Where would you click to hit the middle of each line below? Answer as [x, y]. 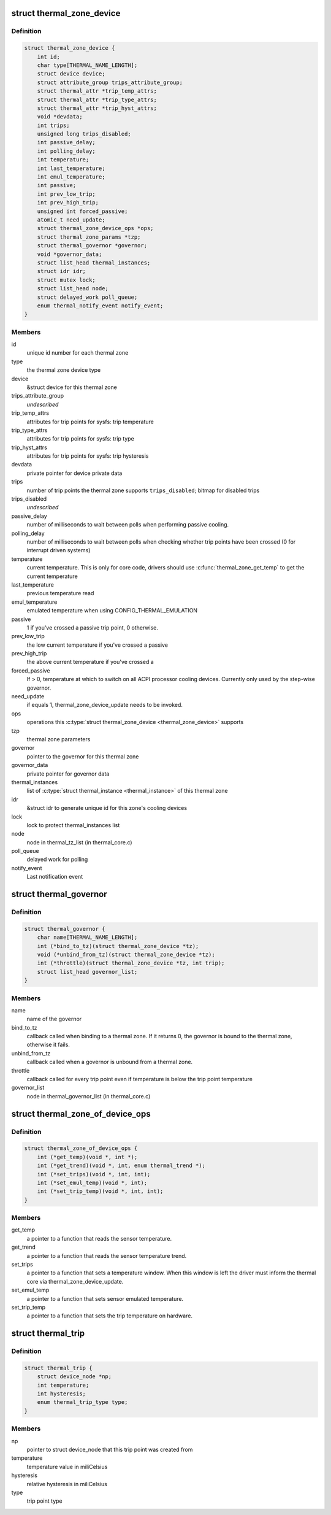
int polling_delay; [67, 151]
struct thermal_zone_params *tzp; [89, 237]
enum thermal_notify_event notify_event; [100, 306]
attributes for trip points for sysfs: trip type [80, 439]
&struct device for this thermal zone [72, 387]
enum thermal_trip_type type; [82, 1402]
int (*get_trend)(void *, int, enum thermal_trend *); [121, 1166]
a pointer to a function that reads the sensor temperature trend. [107, 1255]
